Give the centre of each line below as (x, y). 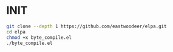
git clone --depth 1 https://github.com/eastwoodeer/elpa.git (86, 26)
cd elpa (16, 32)
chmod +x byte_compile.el (39, 37)
